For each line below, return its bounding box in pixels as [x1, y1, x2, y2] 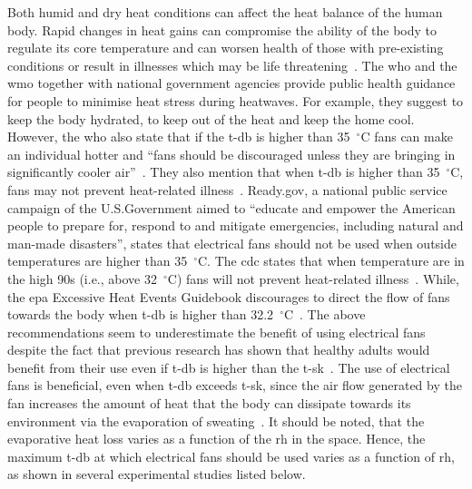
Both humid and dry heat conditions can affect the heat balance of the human [7, 3, 443, 21]
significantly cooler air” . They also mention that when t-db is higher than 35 [7, 162, 440, 181]
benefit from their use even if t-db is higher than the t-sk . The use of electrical [7, 357, 450, 377]
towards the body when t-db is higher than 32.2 [7, 305, 274, 324]
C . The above [283, 305, 366, 324]
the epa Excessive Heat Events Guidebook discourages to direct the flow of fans [7, 287, 450, 306]
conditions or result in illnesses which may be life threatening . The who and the [7, 55, 457, 74]
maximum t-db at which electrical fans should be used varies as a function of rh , [7, 446, 455, 465]
